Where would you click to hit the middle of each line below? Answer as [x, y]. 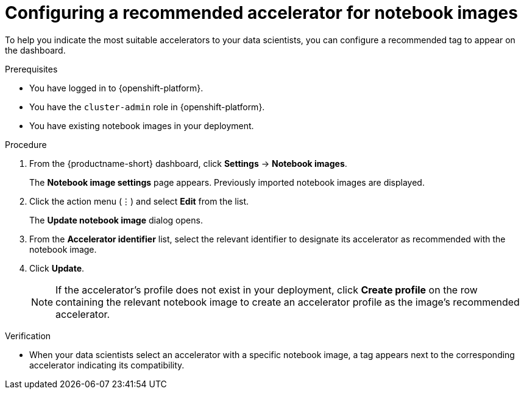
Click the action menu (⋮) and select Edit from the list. [139, 201]
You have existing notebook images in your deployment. [142, 125]
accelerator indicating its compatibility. [107, 365]
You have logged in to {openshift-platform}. [116, 88]
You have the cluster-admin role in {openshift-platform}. [147, 107]
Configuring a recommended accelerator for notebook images [261, 13]
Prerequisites [31, 69]
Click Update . [57, 268]
